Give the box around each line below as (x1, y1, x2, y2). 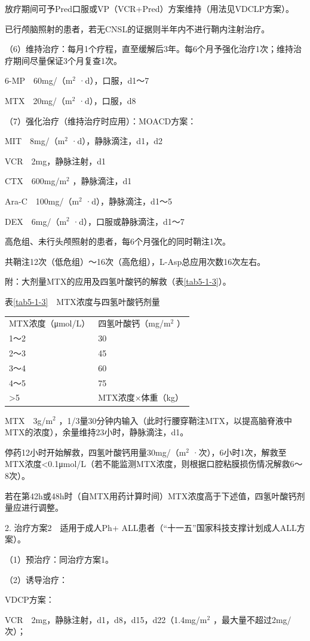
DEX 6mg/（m (5, 215, 67, 227)
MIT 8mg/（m (5, 135, 65, 147)
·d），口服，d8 (78, 94, 136, 106)
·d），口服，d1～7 (78, 74, 149, 87)
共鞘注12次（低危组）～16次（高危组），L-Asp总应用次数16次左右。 (5, 255, 266, 267)
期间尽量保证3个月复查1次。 (13, 54, 122, 66)
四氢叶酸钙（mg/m (98, 317, 171, 329)
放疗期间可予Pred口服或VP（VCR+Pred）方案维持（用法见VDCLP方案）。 (5, 2, 294, 14)
